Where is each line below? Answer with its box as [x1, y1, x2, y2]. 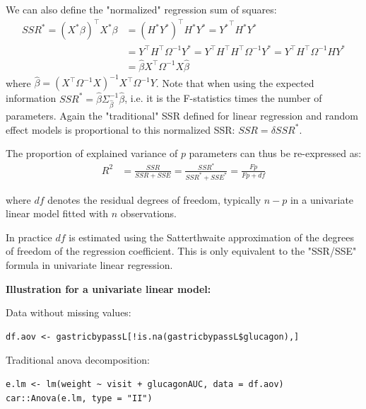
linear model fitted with [6, 206, 109, 221]
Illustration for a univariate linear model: [6, 281, 211, 296]
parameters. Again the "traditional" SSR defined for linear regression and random [6, 108, 358, 122]
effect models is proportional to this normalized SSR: [6, 122, 235, 137]
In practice [6, 229, 52, 244]
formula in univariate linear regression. [6, 258, 173, 272]
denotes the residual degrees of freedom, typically [47, 192, 261, 207]
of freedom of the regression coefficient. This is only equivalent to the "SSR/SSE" [6, 243, 357, 258]
